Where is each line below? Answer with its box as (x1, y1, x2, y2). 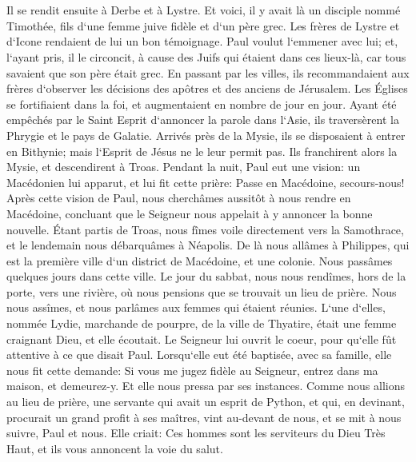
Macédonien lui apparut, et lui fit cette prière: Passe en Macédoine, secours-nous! (6, 173, 405, 190)
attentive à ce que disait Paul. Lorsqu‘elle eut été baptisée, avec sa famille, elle (6, 346, 392, 363)
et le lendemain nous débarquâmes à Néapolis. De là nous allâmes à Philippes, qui (6, 237, 410, 253)
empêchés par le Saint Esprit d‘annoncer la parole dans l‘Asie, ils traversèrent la (6, 111, 399, 128)
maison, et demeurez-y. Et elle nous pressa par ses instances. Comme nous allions (6, 377, 406, 394)
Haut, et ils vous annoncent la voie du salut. (6, 440, 223, 456)
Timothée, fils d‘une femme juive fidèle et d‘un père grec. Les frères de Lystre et (6, 17, 400, 34)
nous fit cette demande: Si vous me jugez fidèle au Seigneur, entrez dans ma (6, 361, 378, 378)
